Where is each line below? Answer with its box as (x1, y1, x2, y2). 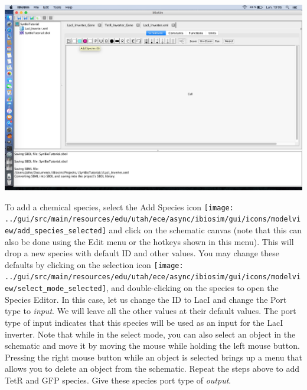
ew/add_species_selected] (5, 226, 106, 235)
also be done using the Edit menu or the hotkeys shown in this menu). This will (5, 235, 294, 247)
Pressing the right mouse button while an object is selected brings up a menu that (5, 351, 302, 363)
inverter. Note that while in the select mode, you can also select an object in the (5, 328, 296, 340)
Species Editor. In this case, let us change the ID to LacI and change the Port (5, 293, 287, 305)
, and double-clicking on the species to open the (106, 282, 279, 294)
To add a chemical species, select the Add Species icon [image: (5, 200, 234, 213)
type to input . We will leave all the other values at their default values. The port (5, 305, 296, 317)
